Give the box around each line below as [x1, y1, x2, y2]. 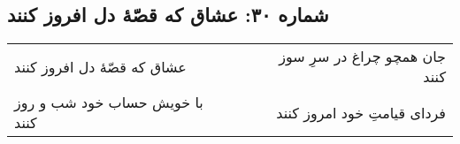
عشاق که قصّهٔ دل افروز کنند [14, 56, 187, 77]
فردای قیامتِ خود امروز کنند [276, 102, 446, 123]
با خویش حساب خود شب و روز [14, 92, 203, 113]
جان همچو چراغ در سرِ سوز [279, 46, 446, 67]
